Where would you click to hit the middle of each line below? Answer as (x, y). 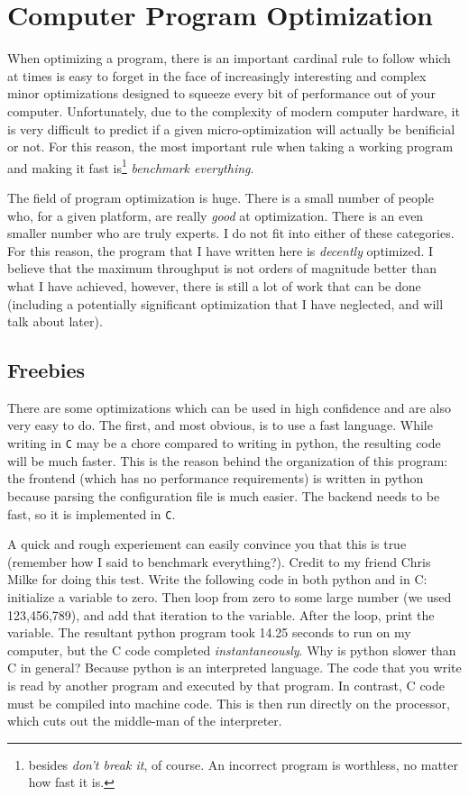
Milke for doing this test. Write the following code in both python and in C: (217, 579)
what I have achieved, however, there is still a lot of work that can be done (214, 285)
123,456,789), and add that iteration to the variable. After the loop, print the (221, 614)
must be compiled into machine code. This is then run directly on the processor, (229, 703)
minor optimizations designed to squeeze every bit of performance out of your (221, 93)
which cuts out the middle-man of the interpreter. (145, 721)
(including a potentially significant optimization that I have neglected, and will (225, 303)
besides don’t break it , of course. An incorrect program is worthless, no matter (244, 764)
